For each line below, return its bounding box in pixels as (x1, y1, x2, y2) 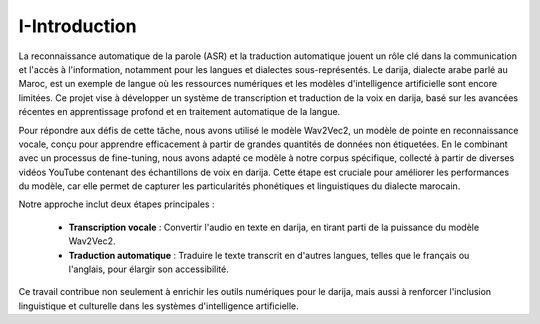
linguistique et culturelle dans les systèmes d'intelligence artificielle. (18, 300, 299, 312)
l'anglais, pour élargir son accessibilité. (68, 263, 229, 275)
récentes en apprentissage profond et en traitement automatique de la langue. (18, 106, 341, 118)
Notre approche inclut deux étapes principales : (18, 198, 215, 210)
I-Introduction (18, 15, 137, 37)
